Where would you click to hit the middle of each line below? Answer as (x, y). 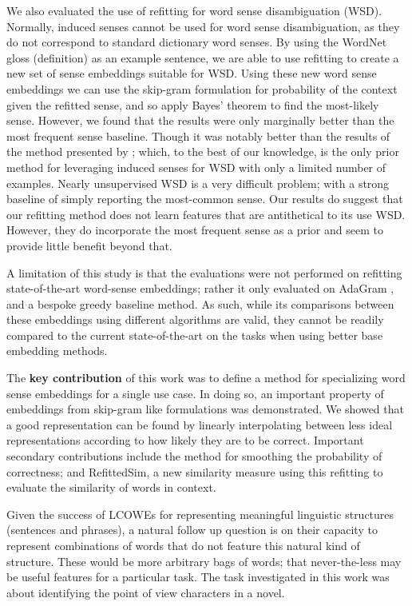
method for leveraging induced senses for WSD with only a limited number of (196, 167)
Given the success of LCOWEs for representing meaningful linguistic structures (200, 514)
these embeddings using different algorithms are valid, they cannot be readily (195, 319)
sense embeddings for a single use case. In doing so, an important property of (195, 393)
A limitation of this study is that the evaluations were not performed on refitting (204, 272)
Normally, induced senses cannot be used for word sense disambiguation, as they (203, 26)
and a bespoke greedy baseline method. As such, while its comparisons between (200, 303)
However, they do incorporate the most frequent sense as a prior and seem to (195, 230)
